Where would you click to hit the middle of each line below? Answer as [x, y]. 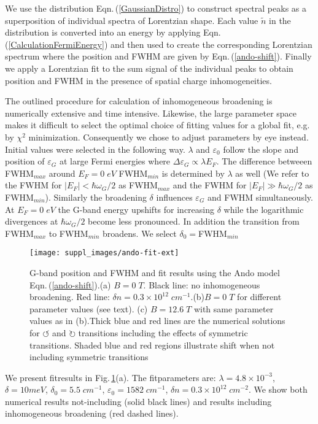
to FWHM [68, 233]
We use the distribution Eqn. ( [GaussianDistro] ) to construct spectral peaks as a [156, 8]
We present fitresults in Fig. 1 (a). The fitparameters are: [111, 377]
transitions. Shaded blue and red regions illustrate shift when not [152, 345]
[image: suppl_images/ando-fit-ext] [104, 253]
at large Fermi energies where [115, 161]
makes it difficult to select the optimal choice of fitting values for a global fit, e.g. [157, 125]
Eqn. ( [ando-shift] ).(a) [70, 284]
